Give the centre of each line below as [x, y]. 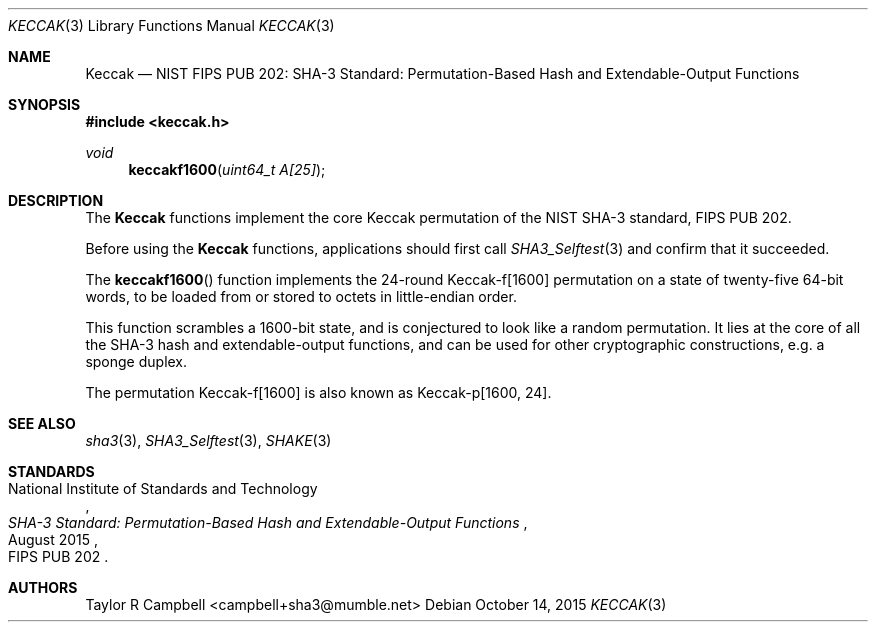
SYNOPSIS [44, 104]
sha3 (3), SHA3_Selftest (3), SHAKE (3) [208, 440]
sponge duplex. [136, 361]
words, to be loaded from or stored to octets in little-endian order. [301, 296]
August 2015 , [53, 539]
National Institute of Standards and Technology [163, 488]
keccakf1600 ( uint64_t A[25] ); [227, 169]
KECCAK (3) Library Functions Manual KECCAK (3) [171, 25]
